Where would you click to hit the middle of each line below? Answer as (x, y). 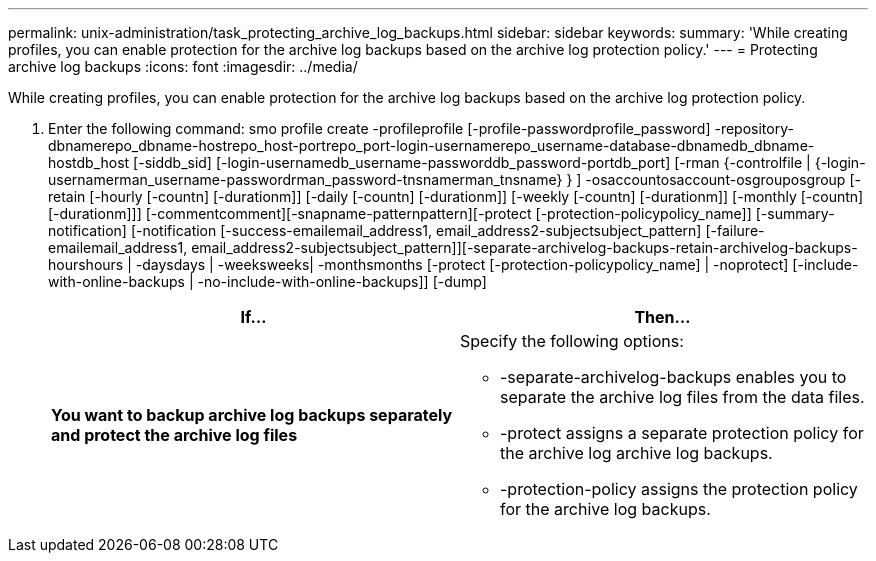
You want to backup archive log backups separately (252, 415)
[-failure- (735, 230)
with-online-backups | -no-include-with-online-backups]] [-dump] (267, 281)
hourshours (86, 264)
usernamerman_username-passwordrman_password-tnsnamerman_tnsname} (305, 179)
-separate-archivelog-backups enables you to (673, 377)
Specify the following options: (572, 341)
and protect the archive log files (174, 435)
